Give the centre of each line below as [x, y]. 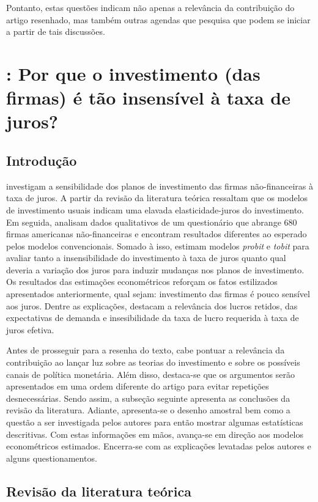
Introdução [42, 160]
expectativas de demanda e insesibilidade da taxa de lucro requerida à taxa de [153, 318]
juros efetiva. [30, 329]
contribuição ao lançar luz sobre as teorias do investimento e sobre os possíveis [153, 362]
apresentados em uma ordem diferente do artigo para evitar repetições [138, 386]
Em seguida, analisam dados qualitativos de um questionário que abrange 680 [152, 222]
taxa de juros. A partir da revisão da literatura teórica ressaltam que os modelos [157, 198]
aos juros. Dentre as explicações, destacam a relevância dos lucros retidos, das [152, 305]
